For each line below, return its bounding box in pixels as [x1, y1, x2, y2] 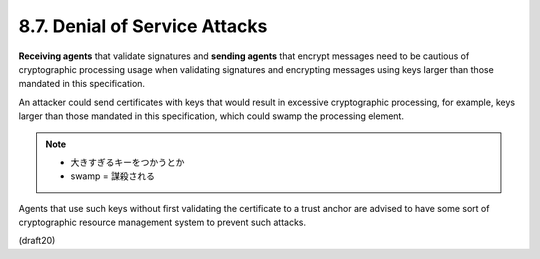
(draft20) [18, 235, 56, 247]
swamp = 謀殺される [70, 170, 155, 182]
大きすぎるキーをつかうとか [70, 156, 185, 168]
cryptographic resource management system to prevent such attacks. [18, 216, 307, 229]
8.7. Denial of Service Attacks [18, 15, 268, 37]
